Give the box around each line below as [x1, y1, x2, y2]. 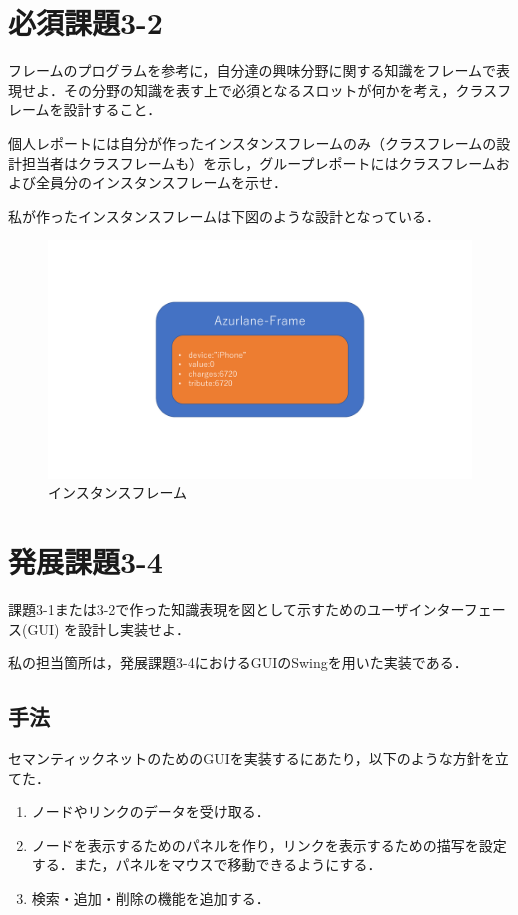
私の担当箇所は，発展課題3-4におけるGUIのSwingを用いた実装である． [8, 652, 468, 673]
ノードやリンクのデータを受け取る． [31, 801, 270, 822]
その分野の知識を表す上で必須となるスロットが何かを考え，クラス [63, 79, 498, 100]
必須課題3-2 [8, 2, 163, 43]
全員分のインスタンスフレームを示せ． [35, 172, 288, 193]
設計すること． [63, 99, 162, 120]
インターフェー [408, 599, 506, 620]
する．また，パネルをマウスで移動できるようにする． [31, 854, 382, 875]
